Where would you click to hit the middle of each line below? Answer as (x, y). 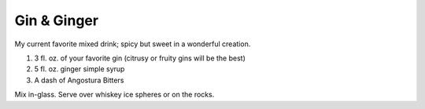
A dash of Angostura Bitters (79, 80)
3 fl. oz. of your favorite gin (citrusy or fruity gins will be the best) (140, 58)
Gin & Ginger (56, 20)
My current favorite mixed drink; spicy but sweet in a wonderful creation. (133, 44)
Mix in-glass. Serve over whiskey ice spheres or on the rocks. (115, 95)
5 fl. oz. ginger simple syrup (79, 69)
